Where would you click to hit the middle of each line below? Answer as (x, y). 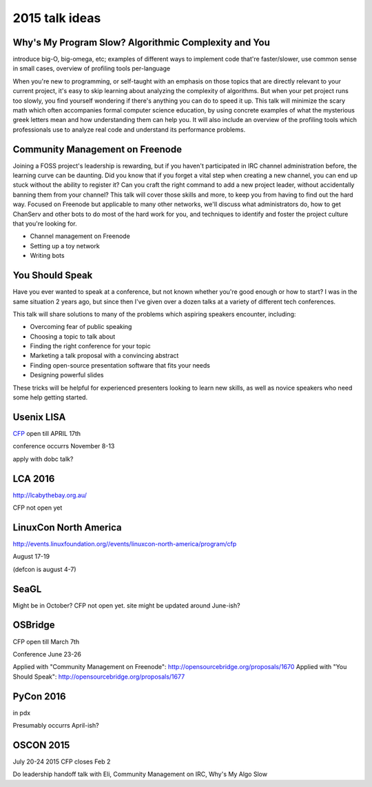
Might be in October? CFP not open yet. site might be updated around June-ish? (126, 605)
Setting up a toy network (65, 246)
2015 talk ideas (57, 18)
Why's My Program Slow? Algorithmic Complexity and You (141, 42)
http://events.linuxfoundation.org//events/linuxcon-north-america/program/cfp (125, 544)
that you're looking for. (45, 223)
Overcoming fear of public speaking (81, 327)
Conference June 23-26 (47, 654)
